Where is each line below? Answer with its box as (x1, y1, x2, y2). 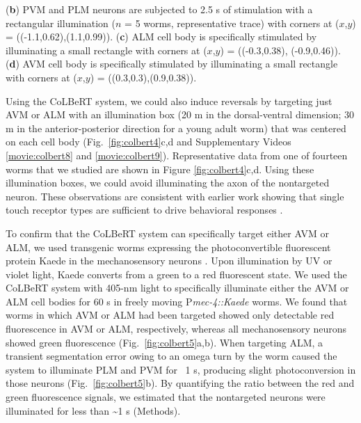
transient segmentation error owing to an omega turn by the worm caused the (6, 349, 337, 363)
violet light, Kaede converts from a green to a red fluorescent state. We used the (6, 266, 347, 281)
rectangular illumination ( (6, 15, 116, 30)
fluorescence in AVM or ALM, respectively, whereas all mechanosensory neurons (6, 321, 347, 336)
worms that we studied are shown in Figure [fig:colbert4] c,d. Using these (6, 161, 314, 176)
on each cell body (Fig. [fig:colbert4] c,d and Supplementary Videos (6, 134, 291, 149)
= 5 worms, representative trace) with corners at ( (125, 15, 339, 30)
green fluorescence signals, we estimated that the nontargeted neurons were (6, 390, 326, 404)
